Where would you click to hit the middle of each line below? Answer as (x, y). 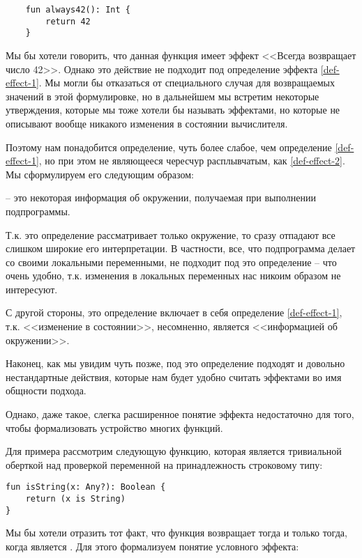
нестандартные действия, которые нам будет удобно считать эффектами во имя (174, 377)
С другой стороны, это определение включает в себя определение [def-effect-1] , (174, 312)
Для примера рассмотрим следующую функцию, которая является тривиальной (174, 451)
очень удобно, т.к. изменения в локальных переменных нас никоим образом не (173, 276)
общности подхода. (46, 390)
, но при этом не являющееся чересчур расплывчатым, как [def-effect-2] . (192, 161)
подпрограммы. (38, 211)
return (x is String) (75, 499)
